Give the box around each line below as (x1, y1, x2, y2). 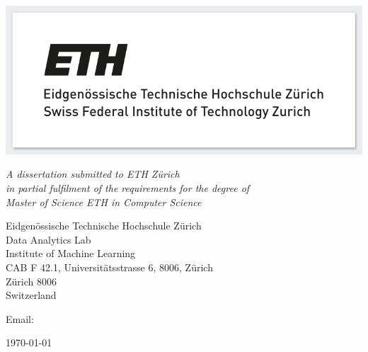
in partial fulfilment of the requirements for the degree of (6, 181, 250, 195)
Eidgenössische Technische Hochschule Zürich (6, 218, 202, 233)
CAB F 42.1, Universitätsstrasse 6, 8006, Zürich (6, 260, 213, 275)
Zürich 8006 (6, 273, 57, 288)
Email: (6, 311, 34, 326)
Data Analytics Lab (6, 232, 91, 246)
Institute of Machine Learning (6, 246, 136, 261)
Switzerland (6, 288, 57, 302)
